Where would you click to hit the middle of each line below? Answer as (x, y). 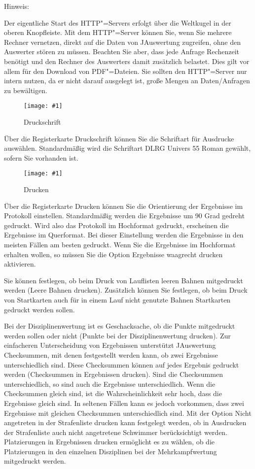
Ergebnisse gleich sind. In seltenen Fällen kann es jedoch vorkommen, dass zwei (124, 403)
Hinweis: (17, 6)
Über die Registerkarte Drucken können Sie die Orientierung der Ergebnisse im (124, 206)
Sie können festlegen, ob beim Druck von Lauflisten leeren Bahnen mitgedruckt (124, 280)
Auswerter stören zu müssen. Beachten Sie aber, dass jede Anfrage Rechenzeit (122, 51)
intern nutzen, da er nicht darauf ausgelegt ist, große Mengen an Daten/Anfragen (127, 81)
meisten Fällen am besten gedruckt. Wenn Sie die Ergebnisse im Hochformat (120, 244)
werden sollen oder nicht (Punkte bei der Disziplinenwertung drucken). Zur (117, 335)
